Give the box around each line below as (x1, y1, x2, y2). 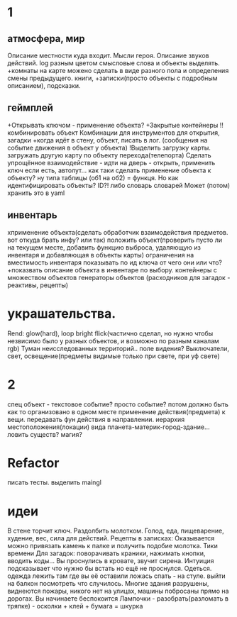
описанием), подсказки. (7, 82, 81, 89)
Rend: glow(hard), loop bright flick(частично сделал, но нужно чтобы (7, 329, 214, 338)
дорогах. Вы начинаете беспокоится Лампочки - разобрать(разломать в (7, 594, 229, 603)
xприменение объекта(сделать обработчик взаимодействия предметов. (7, 228, 228, 236)
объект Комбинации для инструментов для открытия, (56, 128, 220, 137)
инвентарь (7, 209, 58, 221)
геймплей (7, 102, 53, 114)
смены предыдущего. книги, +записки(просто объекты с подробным (7, 74, 218, 82)
